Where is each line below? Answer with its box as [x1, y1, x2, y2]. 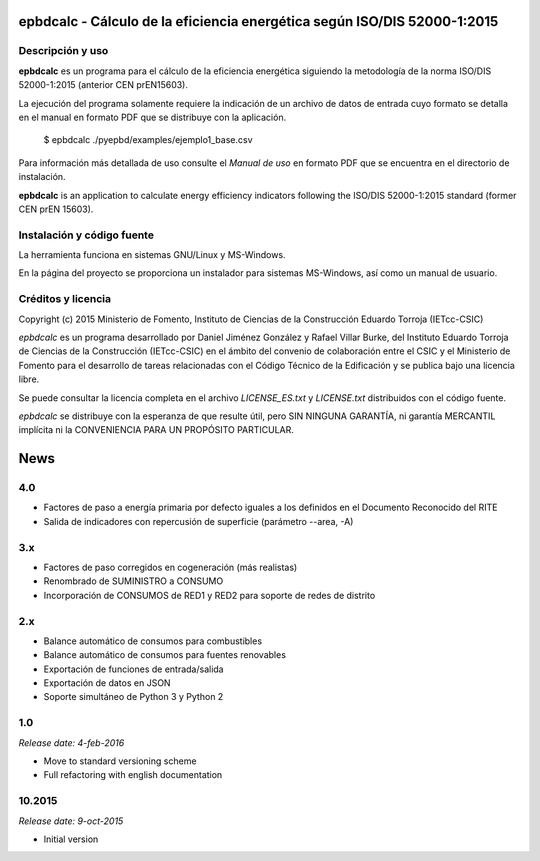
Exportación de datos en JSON [43, 677, 171, 689]
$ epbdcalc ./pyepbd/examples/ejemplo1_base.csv [43, 134, 254, 146]
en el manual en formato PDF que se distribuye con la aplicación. [18, 111, 287, 123]
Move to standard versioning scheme [43, 755, 197, 767]
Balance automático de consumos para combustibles [43, 635, 263, 647]
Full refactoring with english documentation [43, 769, 223, 781]
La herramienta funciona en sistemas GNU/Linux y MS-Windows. [18, 249, 286, 261]
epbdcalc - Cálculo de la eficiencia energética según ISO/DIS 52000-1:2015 [18, 13, 499, 30]
